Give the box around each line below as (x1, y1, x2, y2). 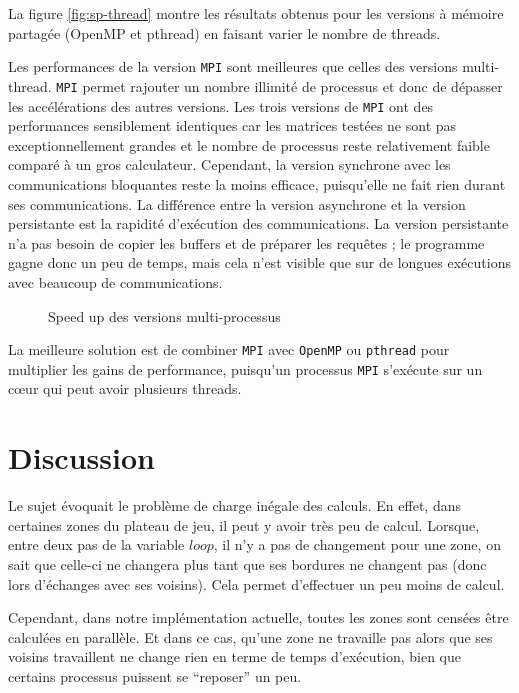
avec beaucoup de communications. (8, 271, 223, 292)
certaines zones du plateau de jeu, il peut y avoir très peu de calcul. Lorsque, (8, 514, 480, 535)
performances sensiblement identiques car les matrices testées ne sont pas (8, 115, 457, 136)
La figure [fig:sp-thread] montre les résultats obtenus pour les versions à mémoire (8, 3, 504, 23)
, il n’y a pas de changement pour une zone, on (213, 534, 501, 555)
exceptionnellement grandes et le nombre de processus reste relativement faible (8, 134, 490, 155)
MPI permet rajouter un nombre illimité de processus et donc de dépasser (56, 75, 503, 96)
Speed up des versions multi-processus (48, 305, 281, 326)
